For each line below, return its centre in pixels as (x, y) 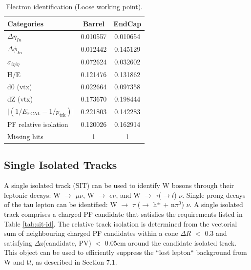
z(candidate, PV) (66, 242)
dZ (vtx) (20, 98)
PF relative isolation (38, 124)
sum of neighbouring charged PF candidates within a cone (91, 233)
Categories (26, 23)
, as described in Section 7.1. (74, 261)
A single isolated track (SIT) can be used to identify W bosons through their (119, 185)
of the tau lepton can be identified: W (61, 204)
